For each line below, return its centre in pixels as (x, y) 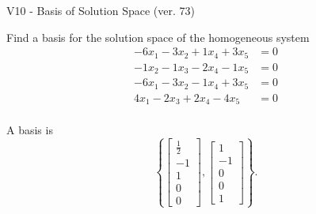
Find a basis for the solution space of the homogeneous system (158, 37)
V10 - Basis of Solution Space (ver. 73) (101, 10)
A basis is (30, 130)
